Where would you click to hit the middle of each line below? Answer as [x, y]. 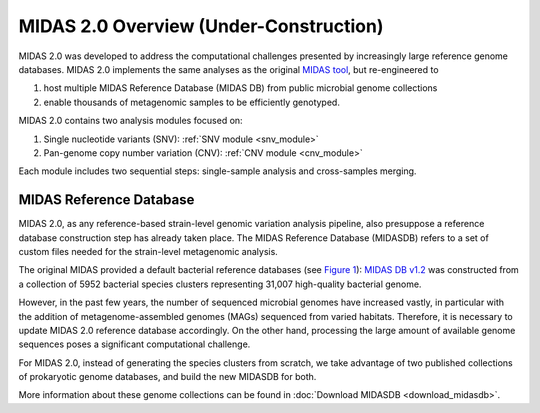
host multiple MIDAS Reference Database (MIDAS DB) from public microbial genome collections [240, 88]
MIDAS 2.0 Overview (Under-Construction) [201, 26]
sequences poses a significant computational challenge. [134, 344]
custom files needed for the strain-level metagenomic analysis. [148, 251]
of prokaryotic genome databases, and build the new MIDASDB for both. [167, 377]
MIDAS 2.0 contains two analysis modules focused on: [131, 121]
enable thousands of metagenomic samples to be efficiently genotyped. [191, 102]
